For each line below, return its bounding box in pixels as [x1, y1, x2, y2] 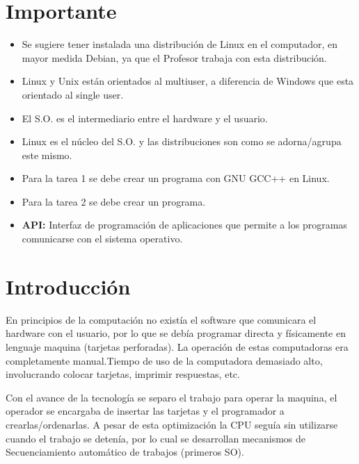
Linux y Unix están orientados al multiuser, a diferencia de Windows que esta [22, 74, 354, 88]
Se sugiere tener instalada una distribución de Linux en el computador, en [22, 37, 338, 51]
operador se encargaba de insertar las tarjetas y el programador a [6, 404, 285, 418]
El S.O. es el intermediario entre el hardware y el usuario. [22, 110, 268, 125]
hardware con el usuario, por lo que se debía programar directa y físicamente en [6, 326, 346, 340]
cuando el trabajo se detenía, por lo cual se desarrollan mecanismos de [6, 431, 306, 445]
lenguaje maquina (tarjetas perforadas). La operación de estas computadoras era [6, 339, 349, 354]
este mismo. [22, 147, 72, 162]
